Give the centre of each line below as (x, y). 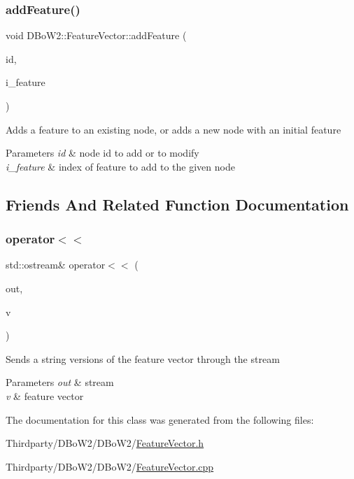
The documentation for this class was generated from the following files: (160, 419)
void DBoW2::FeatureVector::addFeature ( (96, 35)
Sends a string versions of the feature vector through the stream (143, 358)
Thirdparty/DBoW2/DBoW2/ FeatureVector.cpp (110, 466)
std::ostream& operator (56, 265)
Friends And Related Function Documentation (177, 204)
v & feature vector (45, 395)
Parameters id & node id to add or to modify (102, 153)
